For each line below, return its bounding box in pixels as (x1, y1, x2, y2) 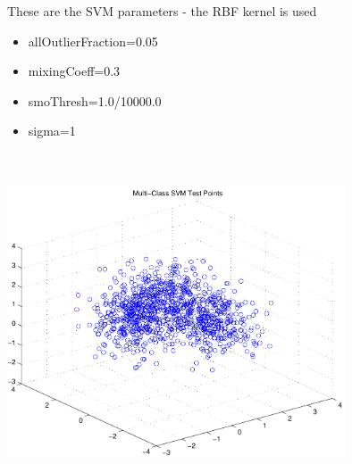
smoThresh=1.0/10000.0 (28, 91, 162, 110)
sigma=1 (28, 121, 76, 140)
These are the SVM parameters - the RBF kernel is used (7, 2, 317, 20)
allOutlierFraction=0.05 (28, 31, 158, 50)
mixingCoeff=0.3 (28, 62, 121, 80)
